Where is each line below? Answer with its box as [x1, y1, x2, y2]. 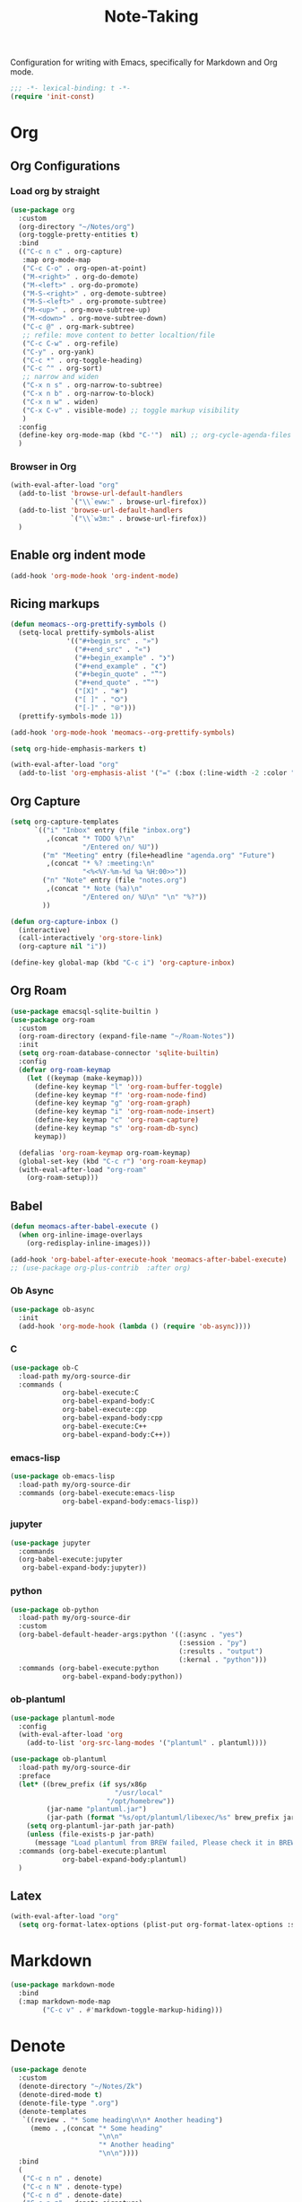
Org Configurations [10, 158, 121, 173]
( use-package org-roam [10, 1015, 95, 1025]
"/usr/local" [114, 1788, 164, 1797]
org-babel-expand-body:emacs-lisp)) [62, 1497, 200, 1506]
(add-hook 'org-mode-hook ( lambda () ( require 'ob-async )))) [18, 1322, 252, 1331]
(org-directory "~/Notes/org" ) [18, 222, 135, 231]
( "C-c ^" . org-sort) [22, 364, 103, 374]
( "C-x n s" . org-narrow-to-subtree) [22, 381, 164, 390]
